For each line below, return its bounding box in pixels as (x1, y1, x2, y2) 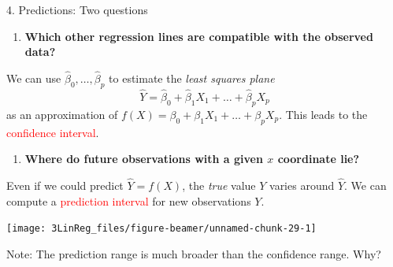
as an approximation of (6, 106, 118, 122)
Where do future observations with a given (24, 150, 263, 167)
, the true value (182, 177, 256, 194)
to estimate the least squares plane (109, 70, 275, 86)
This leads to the (285, 106, 368, 122)
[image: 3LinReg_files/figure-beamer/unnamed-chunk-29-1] (6, 223, 317, 235)
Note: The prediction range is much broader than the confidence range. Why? (6, 245, 381, 261)
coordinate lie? (277, 150, 360, 167)
